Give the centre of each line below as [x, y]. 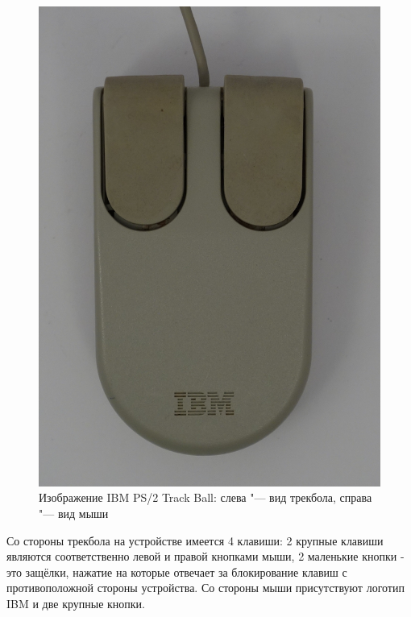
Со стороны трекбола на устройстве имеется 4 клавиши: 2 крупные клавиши [195, 540]
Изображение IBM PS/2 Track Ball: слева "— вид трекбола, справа [205, 497]
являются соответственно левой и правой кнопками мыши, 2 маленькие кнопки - [205, 556]
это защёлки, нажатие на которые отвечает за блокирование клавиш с [177, 571]
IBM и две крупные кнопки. [76, 603]
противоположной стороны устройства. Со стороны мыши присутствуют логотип [205, 588]
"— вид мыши [74, 513]
